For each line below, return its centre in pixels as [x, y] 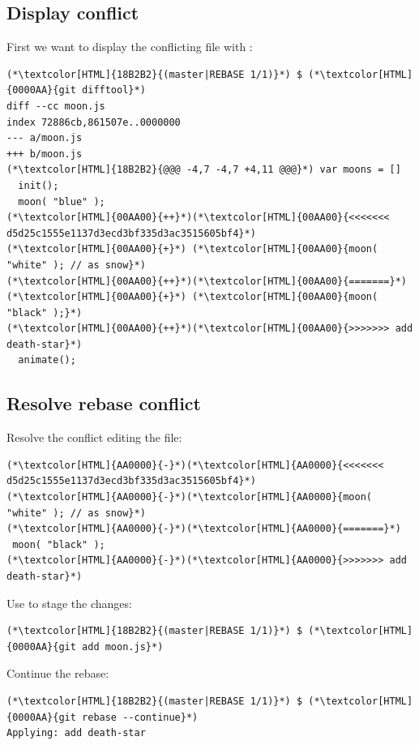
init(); [38, 185]
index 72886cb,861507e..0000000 [94, 122]
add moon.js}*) [123, 647]
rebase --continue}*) [140, 717]
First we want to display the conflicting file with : [130, 47]
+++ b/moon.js [45, 154]
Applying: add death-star [76, 733]
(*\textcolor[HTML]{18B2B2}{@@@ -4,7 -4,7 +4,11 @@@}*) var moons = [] [204, 170]
